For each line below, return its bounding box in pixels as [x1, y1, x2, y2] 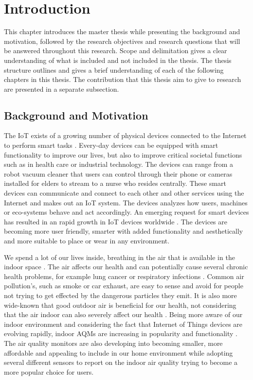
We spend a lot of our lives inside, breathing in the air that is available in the [4, 252, 235, 262]
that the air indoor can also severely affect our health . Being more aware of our [4, 309, 243, 320]
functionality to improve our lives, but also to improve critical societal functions [4, 149, 242, 160]
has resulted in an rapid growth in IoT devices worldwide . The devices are [4, 216, 227, 226]
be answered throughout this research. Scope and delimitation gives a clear [4, 45, 227, 56]
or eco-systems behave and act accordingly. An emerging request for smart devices [4, 207, 249, 217]
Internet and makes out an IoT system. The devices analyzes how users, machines [4, 197, 248, 207]
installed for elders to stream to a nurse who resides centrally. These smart [4, 178, 227, 188]
